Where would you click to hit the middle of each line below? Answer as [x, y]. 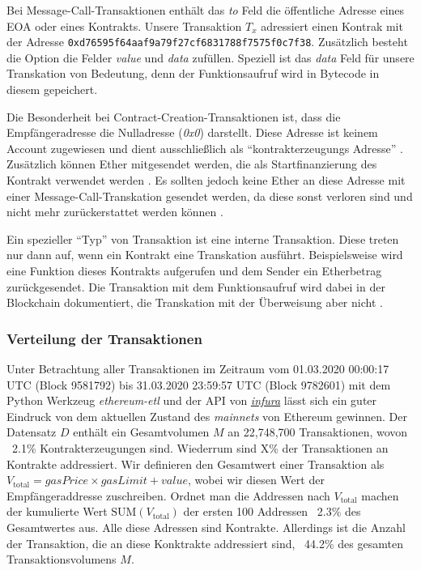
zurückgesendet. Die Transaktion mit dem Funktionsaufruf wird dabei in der [196, 286]
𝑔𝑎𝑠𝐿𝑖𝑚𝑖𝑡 [124, 481]
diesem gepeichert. [52, 89]
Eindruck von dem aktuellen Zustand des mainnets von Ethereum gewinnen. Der [207, 416]
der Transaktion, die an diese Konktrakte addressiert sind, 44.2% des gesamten [205, 543]
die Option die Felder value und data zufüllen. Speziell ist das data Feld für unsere [210, 57]
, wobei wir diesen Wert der [256, 480]
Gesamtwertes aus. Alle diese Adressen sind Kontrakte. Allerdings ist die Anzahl [206, 527]
